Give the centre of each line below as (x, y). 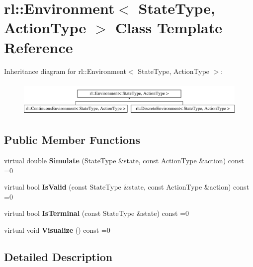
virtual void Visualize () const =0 (57, 230)
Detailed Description (58, 256)
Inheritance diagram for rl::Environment (65, 71)
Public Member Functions (72, 140)
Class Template (169, 28)
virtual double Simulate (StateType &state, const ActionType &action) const (124, 161)
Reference (39, 47)
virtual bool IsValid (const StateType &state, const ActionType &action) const (127, 187)
